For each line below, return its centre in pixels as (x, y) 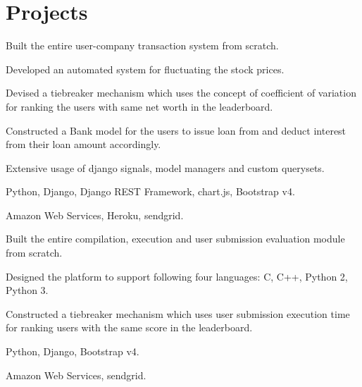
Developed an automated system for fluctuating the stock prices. (145, 69)
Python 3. (27, 290)
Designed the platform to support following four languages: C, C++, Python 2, (177, 276)
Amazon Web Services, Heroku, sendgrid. (95, 215)
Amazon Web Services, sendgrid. (76, 375)
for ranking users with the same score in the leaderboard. (129, 327)
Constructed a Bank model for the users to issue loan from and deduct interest (176, 130)
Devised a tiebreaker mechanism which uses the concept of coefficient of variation (181, 93)
